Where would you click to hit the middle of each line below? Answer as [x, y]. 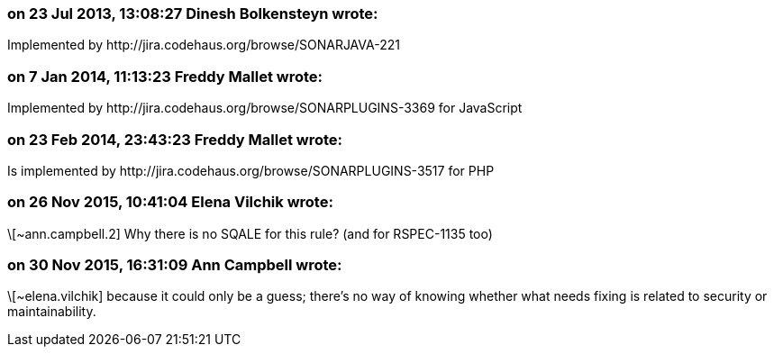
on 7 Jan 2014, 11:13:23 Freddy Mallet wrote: [165, 76]
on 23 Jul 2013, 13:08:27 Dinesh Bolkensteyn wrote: [193, 14]
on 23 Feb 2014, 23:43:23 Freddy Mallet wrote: [175, 139]
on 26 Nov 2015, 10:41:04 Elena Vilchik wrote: [170, 202]
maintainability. [52, 312]
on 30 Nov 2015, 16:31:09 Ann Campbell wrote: [175, 265]
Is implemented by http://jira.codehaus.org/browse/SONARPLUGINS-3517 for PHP [251, 170]
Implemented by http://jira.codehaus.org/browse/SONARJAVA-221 [204, 45]
